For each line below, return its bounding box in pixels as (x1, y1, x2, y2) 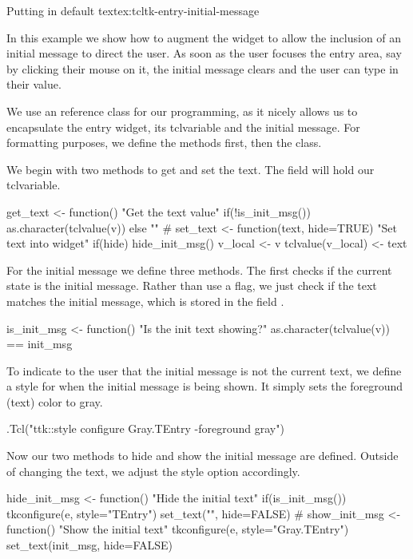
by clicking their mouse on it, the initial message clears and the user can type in (6, 60, 399, 77)
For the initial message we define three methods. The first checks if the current (6, 261, 392, 278)
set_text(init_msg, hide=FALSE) (6, 537, 173, 553)
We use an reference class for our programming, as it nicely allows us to (6, 102, 358, 119)
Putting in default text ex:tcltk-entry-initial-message (6, 2, 260, 18)
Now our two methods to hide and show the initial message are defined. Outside (6, 447, 399, 464)
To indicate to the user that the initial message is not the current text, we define (6, 362, 402, 379)
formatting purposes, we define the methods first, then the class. (6, 134, 322, 151)
